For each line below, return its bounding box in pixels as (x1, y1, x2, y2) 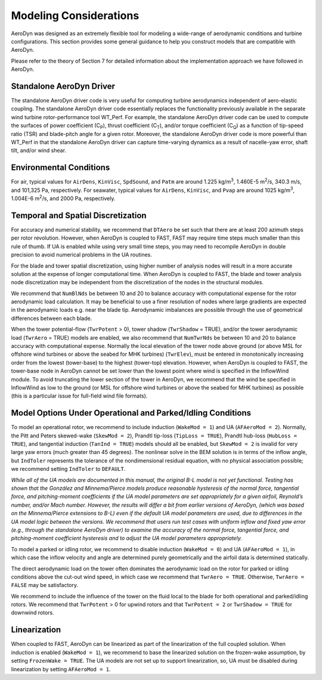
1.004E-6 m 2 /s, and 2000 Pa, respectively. (11, 194, 116, 202)
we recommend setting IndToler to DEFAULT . (11, 465, 126, 473)
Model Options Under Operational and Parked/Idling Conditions (11, 408, 252, 418)
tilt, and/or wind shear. (11, 147, 67, 154)
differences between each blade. (11, 315, 92, 322)
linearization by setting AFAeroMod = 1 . (11, 665, 111, 673)
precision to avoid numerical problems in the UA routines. (11, 251, 152, 259)
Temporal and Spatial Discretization (11, 210, 147, 221)
